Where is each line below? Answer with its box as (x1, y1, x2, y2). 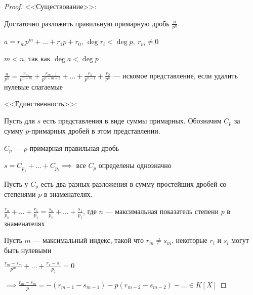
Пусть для (4, 115, 35, 125)
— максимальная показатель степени (105, 205, 219, 216)
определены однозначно (98, 160, 172, 171)
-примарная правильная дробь (27, 142, 119, 153)
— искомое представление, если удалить (113, 70, 238, 80)
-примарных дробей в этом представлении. (29, 125, 160, 136)
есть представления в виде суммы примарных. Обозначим (43, 115, 222, 125)
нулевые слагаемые (4, 81, 63, 92)
